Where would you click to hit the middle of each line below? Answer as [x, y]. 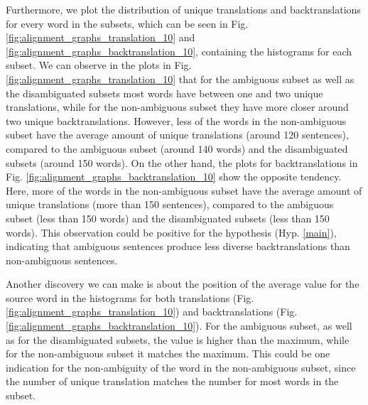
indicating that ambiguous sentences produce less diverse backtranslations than [178, 246]
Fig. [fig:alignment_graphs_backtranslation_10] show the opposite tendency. [174, 177]
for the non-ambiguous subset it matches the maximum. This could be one [168, 353]
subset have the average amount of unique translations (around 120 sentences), [177, 135]
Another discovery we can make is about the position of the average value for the [183, 284]
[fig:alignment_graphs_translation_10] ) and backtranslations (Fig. [152, 312]
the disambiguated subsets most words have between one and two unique [164, 93]
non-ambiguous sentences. [62, 260]
